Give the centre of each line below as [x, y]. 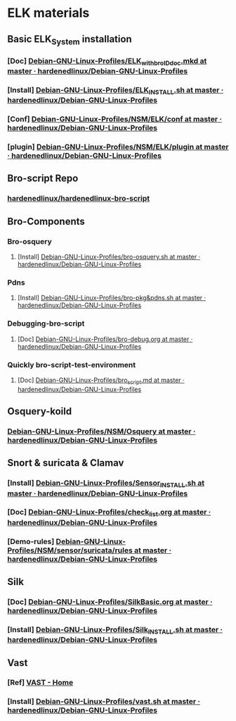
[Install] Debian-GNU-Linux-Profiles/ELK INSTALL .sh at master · [116, 91]
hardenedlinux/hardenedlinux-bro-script [79, 199]
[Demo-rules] [31, 541]
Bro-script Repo [43, 179]
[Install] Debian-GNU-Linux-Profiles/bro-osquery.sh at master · [109, 257]
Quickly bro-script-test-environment [71, 364]
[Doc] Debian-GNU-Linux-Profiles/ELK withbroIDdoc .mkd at [107, 61]
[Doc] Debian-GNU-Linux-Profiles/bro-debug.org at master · [105, 339]
